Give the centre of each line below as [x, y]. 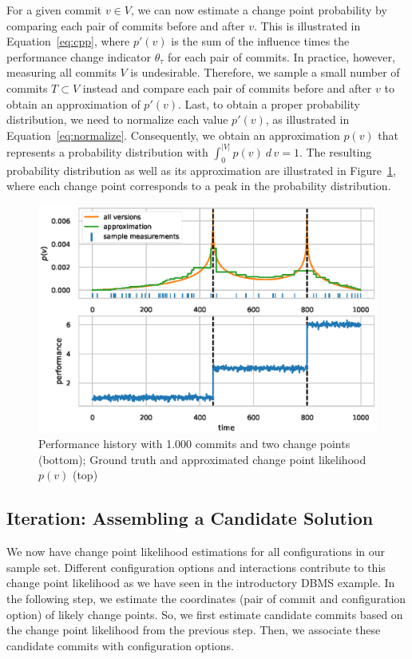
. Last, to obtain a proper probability [269, 103]
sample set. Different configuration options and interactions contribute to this [196, 567]
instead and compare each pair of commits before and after [227, 87]
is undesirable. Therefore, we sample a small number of [265, 72]
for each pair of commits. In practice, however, [281, 56]
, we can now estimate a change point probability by [259, 10]
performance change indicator [79, 56]
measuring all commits [61, 72]
